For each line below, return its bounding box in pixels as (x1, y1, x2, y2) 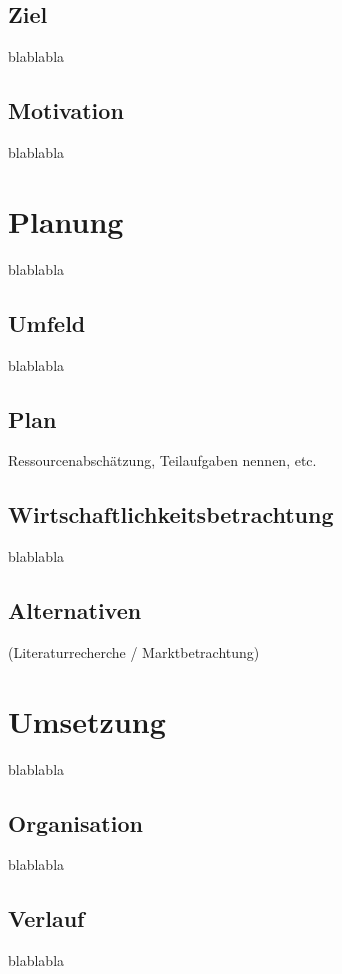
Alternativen (8, 595, 142, 626)
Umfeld (8, 307, 86, 338)
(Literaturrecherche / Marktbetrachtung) (8, 641, 260, 662)
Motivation (8, 95, 124, 126)
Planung (8, 200, 124, 241)
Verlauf (8, 903, 85, 934)
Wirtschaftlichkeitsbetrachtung (8, 499, 334, 530)
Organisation (8, 807, 143, 838)
